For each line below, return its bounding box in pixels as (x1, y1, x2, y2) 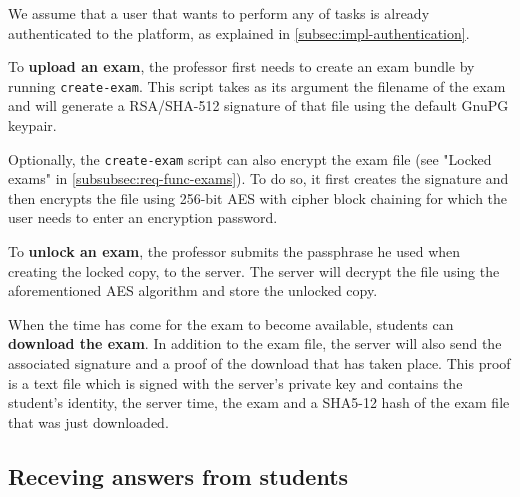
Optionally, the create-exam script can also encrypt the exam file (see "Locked (8, 148, 492, 169)
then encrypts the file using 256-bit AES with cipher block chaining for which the (8, 187, 508, 208)
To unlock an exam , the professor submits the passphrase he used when (8, 241, 461, 262)
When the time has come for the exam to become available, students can (8, 313, 454, 334)
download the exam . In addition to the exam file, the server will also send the (8, 333, 502, 354)
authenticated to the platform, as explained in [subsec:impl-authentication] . (8, 22, 470, 43)
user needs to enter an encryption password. (8, 207, 278, 228)
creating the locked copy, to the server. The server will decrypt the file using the (8, 260, 500, 281)
